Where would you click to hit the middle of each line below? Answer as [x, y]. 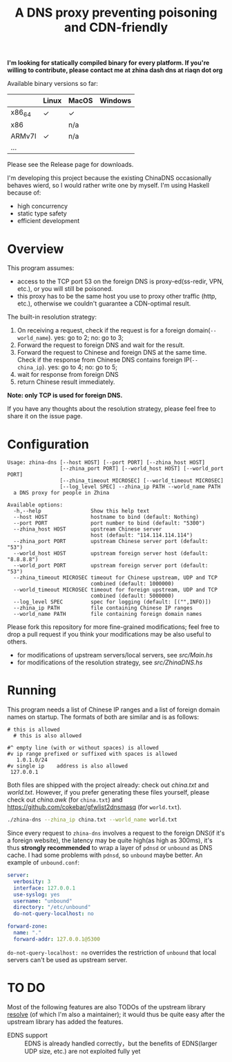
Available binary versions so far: [53, 84]
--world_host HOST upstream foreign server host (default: [111, 554]
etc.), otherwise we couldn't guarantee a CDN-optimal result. [104, 303]
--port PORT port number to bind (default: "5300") [109, 523]
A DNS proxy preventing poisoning [116, 13]
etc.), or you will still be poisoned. [65, 289]
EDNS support [28, 1035]
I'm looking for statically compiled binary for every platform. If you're [108, 63]
